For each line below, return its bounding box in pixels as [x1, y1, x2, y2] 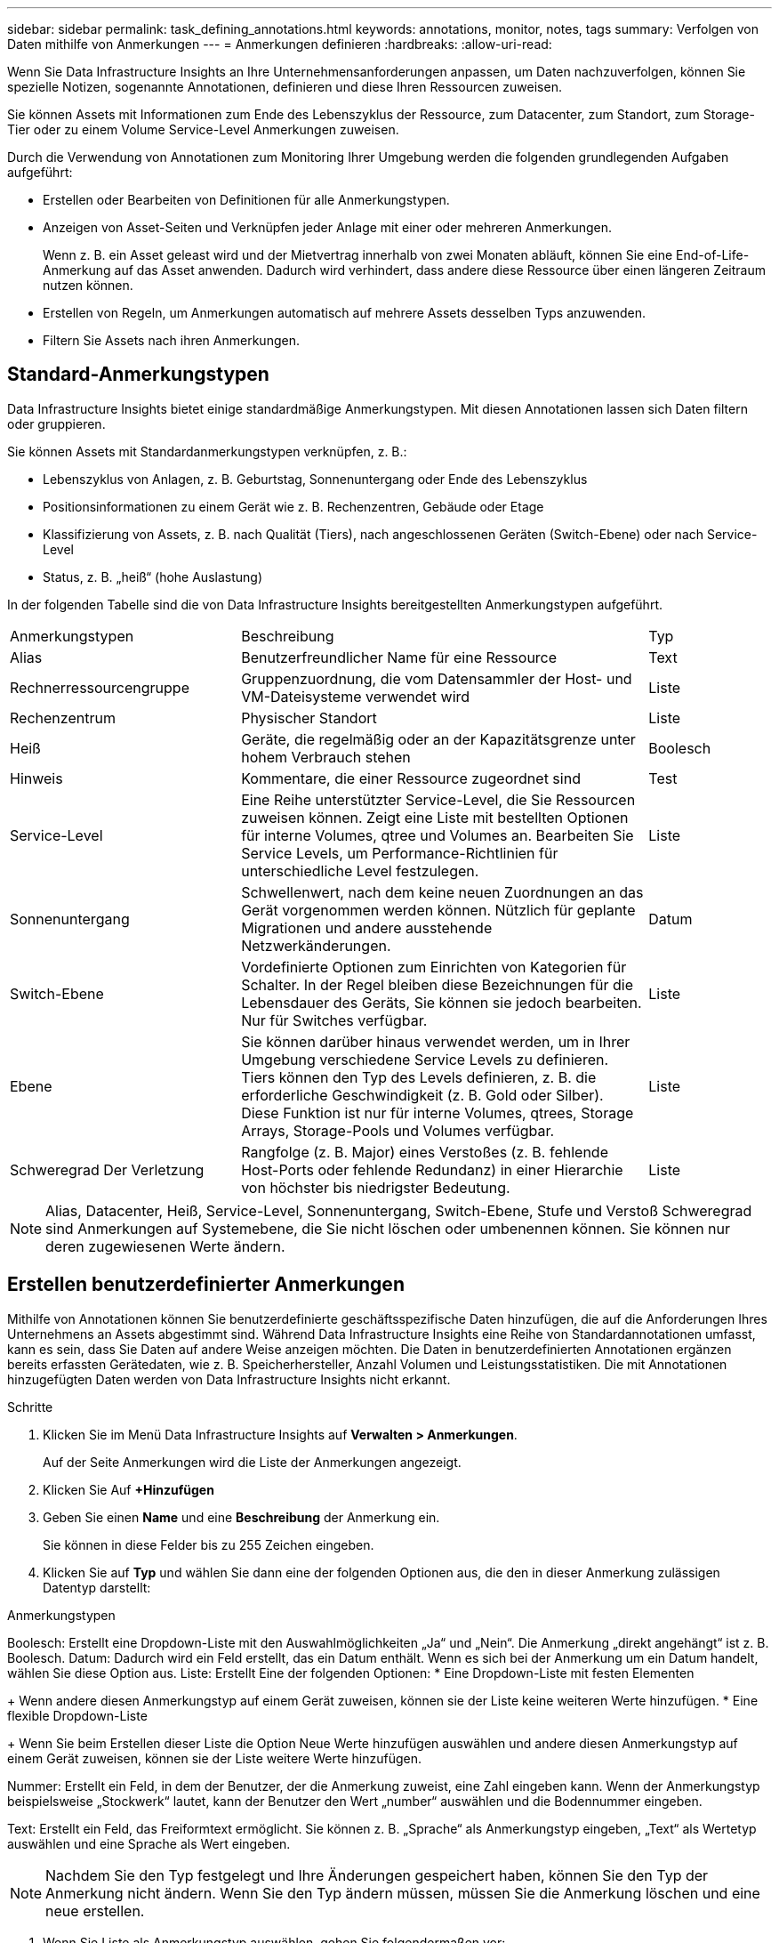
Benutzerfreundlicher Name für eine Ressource [241, 648, 558, 666]
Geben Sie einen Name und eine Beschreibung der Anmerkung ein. [43, 1509, 440, 1525]
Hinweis [10, 769, 63, 787]
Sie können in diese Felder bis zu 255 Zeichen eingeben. [43, 1536, 374, 1552]
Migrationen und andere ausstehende [241, 918, 493, 937]
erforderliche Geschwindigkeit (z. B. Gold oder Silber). [241, 1085, 604, 1104]
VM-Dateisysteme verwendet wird [241, 687, 470, 705]
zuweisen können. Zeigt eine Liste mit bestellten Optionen [241, 808, 629, 826]
